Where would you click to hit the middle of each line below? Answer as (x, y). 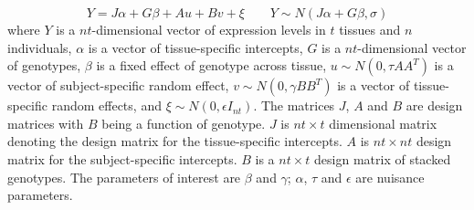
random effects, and (106, 105)
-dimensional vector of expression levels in (209, 29)
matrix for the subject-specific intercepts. (122, 158)
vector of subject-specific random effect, (118, 85)
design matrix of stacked (383, 158)
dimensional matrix (383, 123)
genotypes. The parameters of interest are (124, 177)
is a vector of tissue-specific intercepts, (195, 47)
